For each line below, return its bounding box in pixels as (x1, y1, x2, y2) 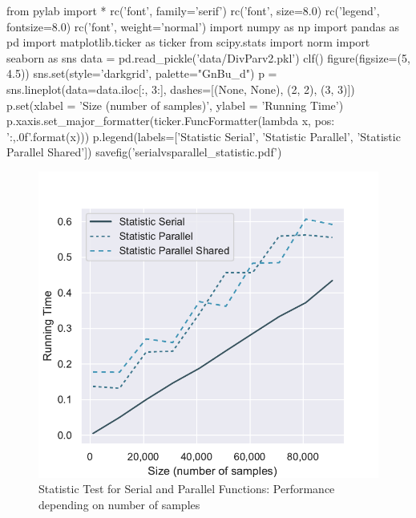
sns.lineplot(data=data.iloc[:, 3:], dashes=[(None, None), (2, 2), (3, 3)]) (6, 80, 355, 97)
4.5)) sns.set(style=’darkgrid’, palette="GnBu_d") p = (6, 65, 277, 82)
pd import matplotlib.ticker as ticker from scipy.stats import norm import (6, 34, 370, 51)
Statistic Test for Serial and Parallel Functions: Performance (38, 480, 335, 497)
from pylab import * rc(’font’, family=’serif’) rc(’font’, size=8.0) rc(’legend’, (6, 2, 380, 18)
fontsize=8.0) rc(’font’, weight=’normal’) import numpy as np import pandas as (6, 18, 400, 34)
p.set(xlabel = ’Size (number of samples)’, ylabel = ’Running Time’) (6, 96, 344, 113)
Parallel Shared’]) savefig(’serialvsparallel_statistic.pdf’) (6, 144, 282, 160)
